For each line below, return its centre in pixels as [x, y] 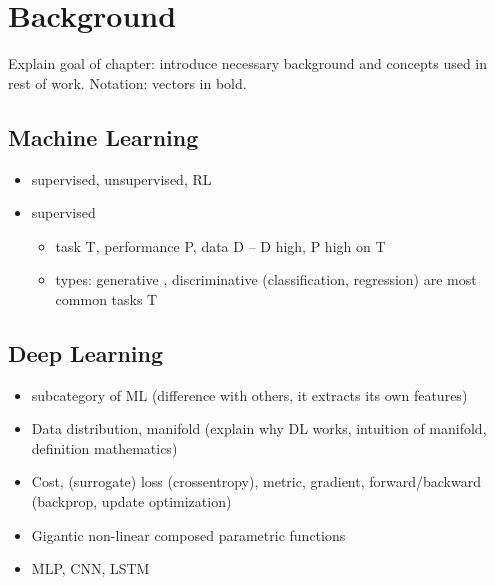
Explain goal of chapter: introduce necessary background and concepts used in [248, 63]
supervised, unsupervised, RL [121, 178]
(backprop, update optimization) [131, 501]
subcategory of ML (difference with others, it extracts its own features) [249, 394]
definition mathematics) [104, 447]
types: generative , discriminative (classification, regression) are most [266, 279]
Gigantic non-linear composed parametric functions [188, 534]
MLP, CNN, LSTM [90, 568]
